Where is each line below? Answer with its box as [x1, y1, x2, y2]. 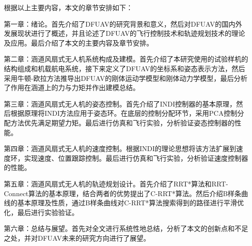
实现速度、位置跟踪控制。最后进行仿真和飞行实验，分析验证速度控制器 [24, 153, 248, 163]
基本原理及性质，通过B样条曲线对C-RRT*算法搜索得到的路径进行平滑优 [17, 198, 244, 208]
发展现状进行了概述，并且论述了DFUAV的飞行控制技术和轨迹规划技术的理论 [4, 28, 245, 38]
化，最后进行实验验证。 [4, 207, 79, 217]
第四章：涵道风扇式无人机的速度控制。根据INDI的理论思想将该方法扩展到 [4, 143, 236, 154]
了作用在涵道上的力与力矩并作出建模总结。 [4, 82, 140, 92]
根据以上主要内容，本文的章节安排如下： [4, 2, 133, 12]
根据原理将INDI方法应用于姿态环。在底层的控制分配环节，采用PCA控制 [10, 108, 237, 118]
